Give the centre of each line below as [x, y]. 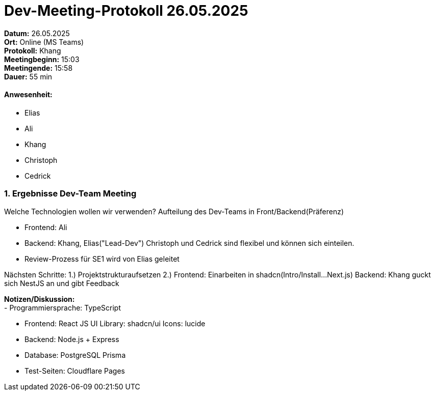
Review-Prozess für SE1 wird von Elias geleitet [102, 259]
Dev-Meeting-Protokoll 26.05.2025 [126, 11]
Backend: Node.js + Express [72, 339]
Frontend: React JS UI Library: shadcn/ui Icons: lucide [115, 323]
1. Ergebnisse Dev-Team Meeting [70, 194]
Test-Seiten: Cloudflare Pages [75, 371]
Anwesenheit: [28, 95]
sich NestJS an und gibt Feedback [62, 283]
